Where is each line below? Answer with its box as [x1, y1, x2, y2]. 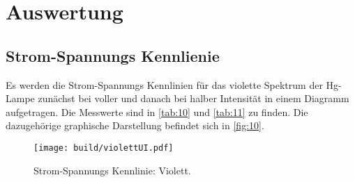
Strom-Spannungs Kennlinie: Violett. [33, 163, 191, 177]
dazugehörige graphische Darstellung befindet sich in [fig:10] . [6, 118, 264, 133]
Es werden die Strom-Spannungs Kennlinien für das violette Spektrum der [6, 77, 323, 92]
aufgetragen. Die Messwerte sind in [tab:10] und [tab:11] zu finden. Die [6, 104, 308, 119]
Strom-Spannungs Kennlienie [6, 44, 220, 66]
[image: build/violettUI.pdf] [33, 142, 174, 153]
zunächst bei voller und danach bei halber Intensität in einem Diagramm [38, 91, 349, 106]
